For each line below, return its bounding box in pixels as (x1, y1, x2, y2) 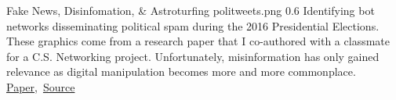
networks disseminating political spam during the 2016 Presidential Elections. (6, 17, 380, 34)
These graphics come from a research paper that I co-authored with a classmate (6, 33, 390, 49)
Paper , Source (6, 78, 75, 95)
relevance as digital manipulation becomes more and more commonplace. (6, 63, 356, 80)
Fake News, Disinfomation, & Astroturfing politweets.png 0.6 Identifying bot (6, 2, 375, 18)
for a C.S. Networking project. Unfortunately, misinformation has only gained (6, 48, 380, 64)
